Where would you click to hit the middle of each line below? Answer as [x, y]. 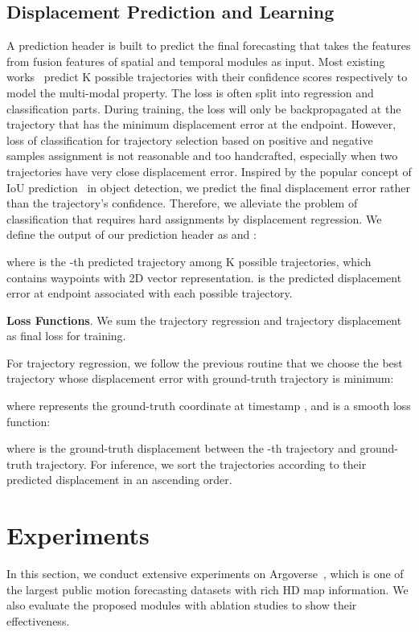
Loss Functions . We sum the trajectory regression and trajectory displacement [204, 320]
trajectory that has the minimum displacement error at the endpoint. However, [201, 124]
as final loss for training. [66, 336]
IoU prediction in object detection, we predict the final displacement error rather [209, 187]
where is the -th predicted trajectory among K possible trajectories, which [189, 261]
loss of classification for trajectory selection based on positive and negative [190, 140]
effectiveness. [38, 620]
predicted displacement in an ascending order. [119, 480]
